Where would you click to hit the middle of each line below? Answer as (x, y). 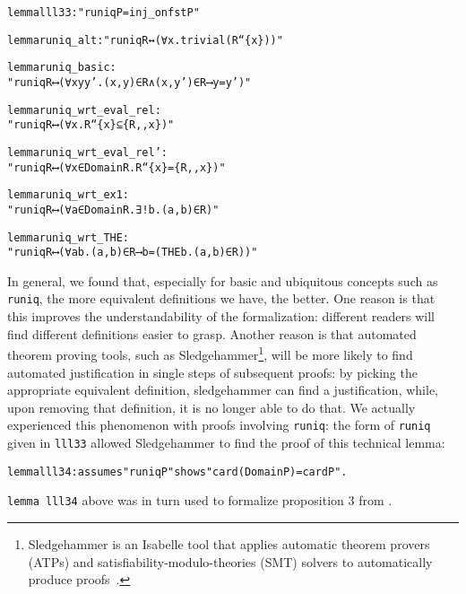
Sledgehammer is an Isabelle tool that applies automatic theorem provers (229, 543)
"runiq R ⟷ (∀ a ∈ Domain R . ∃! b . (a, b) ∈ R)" (113, 210)
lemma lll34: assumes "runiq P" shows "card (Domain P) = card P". (177, 472)
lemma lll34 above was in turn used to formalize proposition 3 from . (200, 500)
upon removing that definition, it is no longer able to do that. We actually (211, 407)
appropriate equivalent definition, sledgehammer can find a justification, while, (223, 390)
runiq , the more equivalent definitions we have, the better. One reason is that (221, 298)
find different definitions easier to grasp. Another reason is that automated (212, 333)
